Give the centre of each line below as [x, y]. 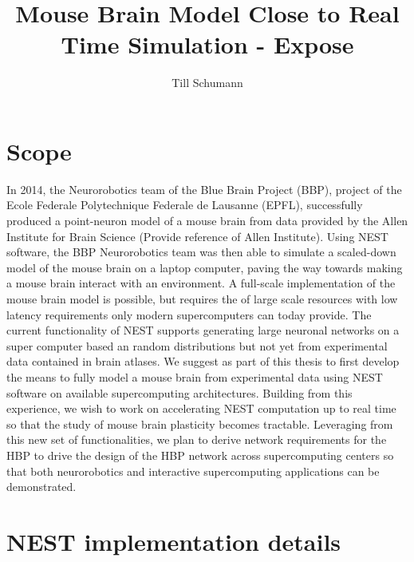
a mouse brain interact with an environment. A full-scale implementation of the [201, 283]
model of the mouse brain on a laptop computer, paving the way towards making [205, 267]
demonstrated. [41, 487]
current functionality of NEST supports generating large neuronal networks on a [203, 330]
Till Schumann [207, 83]
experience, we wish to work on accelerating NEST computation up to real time [201, 408]
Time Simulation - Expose [207, 44]
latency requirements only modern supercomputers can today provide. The [189, 314]
